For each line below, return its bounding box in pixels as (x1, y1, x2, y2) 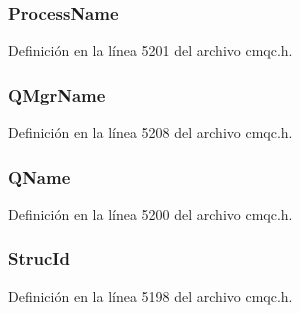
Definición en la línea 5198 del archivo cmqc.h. (8, 285, 293, 306)
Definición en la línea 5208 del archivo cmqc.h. (8, 122, 293, 143)
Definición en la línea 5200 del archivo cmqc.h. (8, 203, 293, 224)
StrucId (8, 246, 70, 271)
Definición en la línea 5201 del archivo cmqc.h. (8, 40, 293, 61)
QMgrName (8, 82, 106, 107)
